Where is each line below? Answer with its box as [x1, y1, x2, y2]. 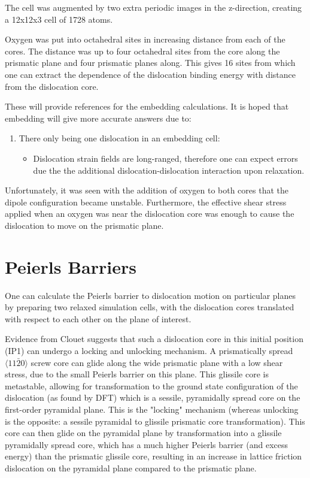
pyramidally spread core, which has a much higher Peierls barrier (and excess [5, 438, 288, 450]
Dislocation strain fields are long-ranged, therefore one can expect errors [33, 152, 298, 164]
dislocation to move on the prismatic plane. [5, 219, 164, 231]
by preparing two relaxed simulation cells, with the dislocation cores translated [5, 301, 294, 313]
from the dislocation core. [5, 80, 99, 92]
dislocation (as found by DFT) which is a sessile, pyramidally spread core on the [5, 391, 300, 404]
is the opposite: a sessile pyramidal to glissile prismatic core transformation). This [5, 415, 305, 427]
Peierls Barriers [5, 254, 136, 279]
